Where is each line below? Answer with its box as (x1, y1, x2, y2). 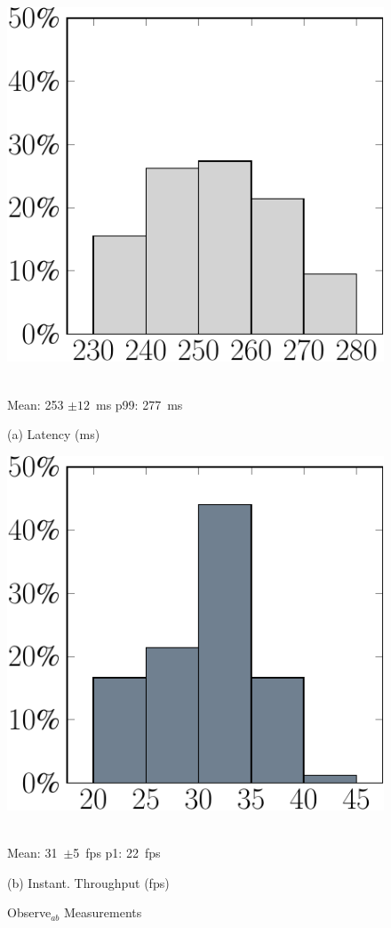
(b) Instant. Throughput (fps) (7, 873, 170, 891)
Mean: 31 (7, 843, 58, 862)
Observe (7, 903, 52, 922)
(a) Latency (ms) (7, 425, 100, 444)
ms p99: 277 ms (95, 395, 183, 413)
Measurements (63, 903, 142, 922)
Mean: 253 (7, 395, 64, 413)
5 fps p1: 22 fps (73, 843, 161, 862)
